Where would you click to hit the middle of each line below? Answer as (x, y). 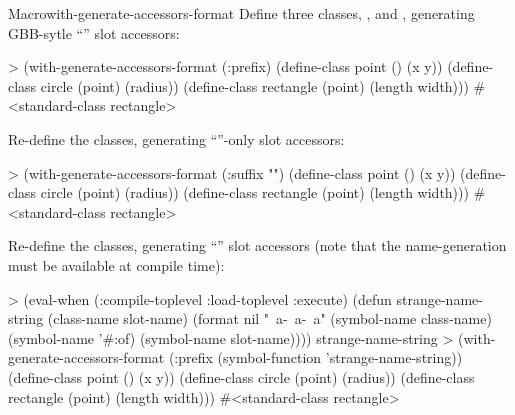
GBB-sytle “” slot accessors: (94, 32)
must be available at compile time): (116, 264)
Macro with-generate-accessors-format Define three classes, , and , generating (241, 13)
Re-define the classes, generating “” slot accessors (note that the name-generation (257, 245)
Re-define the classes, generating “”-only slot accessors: (176, 138)
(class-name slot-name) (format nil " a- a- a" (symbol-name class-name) (269, 318)
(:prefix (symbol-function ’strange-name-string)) (315, 357)
